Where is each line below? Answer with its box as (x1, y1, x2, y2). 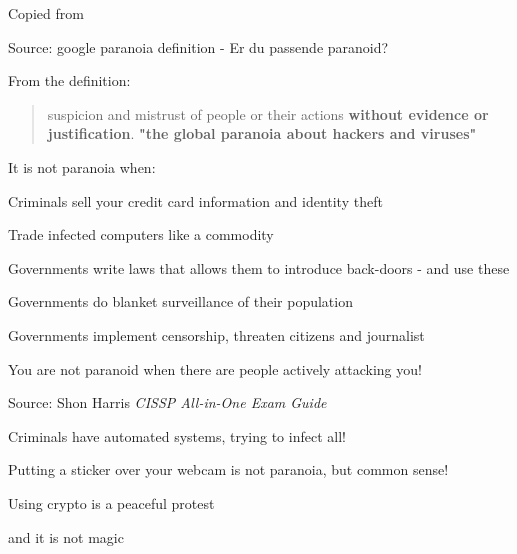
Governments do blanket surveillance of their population (8, 291, 353, 312)
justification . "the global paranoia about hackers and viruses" (47, 123, 477, 144)
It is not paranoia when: (8, 156, 156, 177)
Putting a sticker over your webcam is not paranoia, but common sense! (8, 459, 449, 480)
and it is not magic (8, 526, 124, 547)
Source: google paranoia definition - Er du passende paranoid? (8, 36, 389, 57)
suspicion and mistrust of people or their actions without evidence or (47, 103, 489, 124)
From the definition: (8, 70, 131, 91)
